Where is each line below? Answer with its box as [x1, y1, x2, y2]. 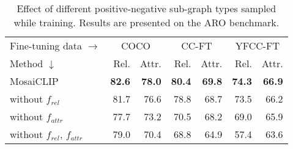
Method [10, 56, 43, 70]
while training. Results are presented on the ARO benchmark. [13, 15, 280, 29]
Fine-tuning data [10, 38, 83, 53]
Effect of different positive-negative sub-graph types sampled [17, 1, 276, 15]
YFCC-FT [235, 38, 280, 53]
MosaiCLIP [10, 74, 59, 88]
